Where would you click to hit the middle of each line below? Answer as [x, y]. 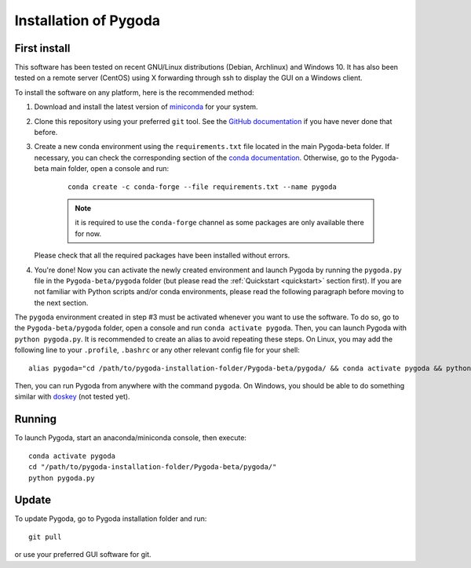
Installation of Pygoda [88, 20]
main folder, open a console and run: [110, 169]
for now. [88, 233]
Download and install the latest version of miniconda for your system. [146, 107]
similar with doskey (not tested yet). [72, 397]
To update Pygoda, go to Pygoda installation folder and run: [111, 519]
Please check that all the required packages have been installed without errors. [162, 256]
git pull [45, 537]
